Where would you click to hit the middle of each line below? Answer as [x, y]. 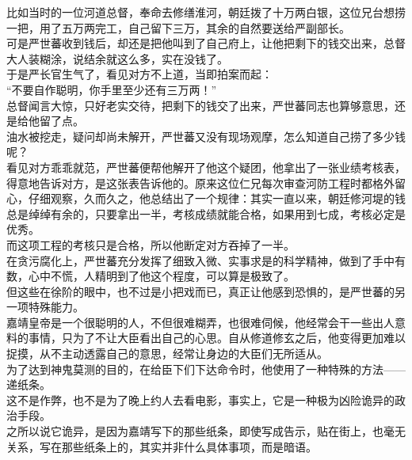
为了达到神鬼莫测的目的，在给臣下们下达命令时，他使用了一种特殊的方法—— [206, 369]
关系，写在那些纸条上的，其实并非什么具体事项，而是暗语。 [162, 446]
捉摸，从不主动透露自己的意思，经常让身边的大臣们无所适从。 [167, 354]
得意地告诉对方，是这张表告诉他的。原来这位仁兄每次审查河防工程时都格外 [200, 182]
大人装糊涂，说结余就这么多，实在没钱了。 [117, 58]
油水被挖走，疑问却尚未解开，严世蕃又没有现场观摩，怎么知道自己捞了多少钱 [206, 136]
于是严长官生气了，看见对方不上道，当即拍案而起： [139, 74]
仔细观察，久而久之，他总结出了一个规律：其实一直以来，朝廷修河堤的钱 [217, 198]
